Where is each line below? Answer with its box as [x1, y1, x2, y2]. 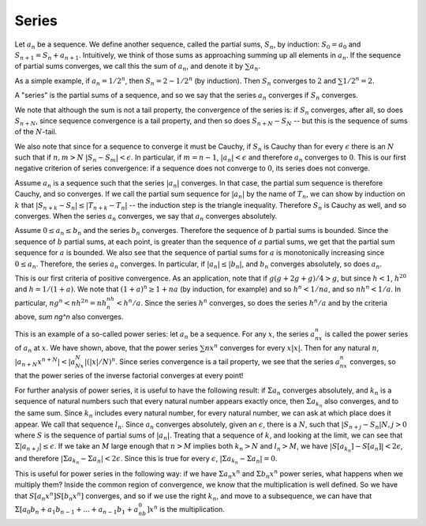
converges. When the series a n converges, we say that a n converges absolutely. [14, 212, 278, 223]
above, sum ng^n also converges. [14, 312, 124, 321]
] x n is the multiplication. [146, 504, 225, 513]
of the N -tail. [14, 127, 58, 137]
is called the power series [324, 329, 409, 339]
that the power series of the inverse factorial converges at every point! [14, 371, 244, 381]
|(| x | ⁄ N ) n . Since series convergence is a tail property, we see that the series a [84, 355, 341, 366]
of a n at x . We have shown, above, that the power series [14, 344, 199, 355]
